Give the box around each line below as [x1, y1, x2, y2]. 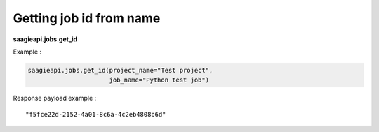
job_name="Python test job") [109, 76, 210, 84]
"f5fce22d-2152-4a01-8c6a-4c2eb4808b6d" [25, 110, 166, 118]
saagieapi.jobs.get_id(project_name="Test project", [27, 66, 213, 74]
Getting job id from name [13, 10, 161, 26]
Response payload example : [13, 94, 97, 103]
